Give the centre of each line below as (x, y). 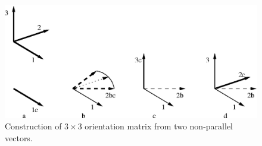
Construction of (33, 126)
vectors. (19, 138)
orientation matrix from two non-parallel (159, 126)
